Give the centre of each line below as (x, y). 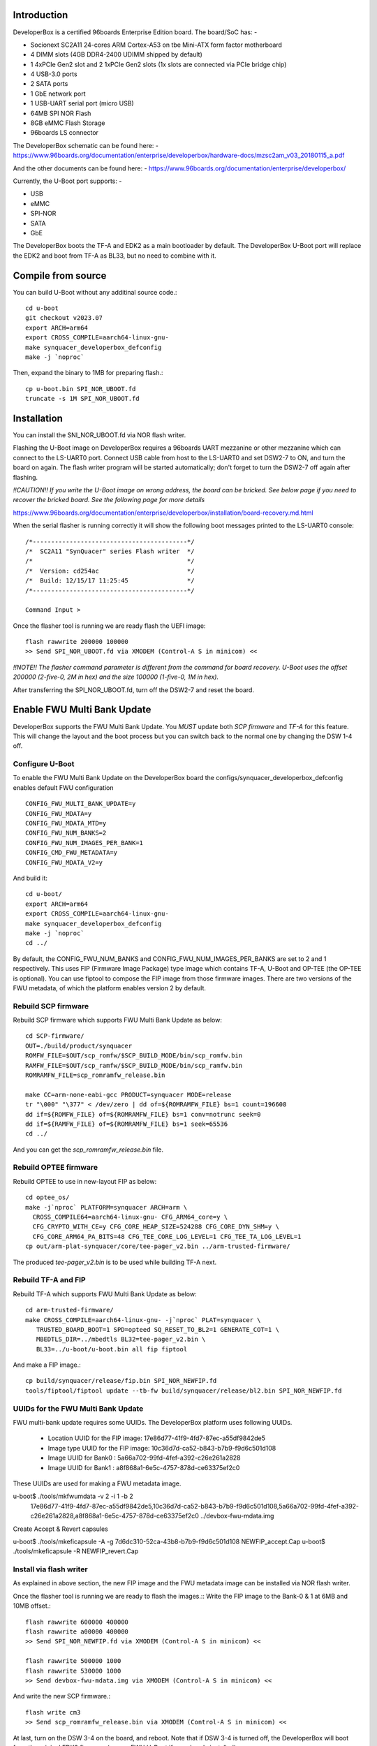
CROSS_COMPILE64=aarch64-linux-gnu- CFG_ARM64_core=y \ (130, 1217)
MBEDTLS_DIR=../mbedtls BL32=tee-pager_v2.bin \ (121, 1340)
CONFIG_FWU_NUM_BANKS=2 (66, 833)
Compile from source (60, 276)
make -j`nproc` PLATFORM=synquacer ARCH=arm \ (106, 1207)
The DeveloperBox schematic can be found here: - (86, 145)
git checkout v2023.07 (64, 318)
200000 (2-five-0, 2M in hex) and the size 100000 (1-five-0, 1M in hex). (116, 677)
